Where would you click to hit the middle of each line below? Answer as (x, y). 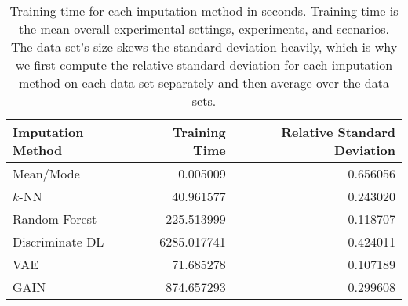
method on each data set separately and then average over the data (204, 83)
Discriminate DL (58, 241)
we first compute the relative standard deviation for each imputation (204, 65)
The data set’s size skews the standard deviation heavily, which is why (204, 47)
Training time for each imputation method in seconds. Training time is (204, 11)
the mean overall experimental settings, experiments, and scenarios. (204, 29)
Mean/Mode (46, 173)
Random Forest (55, 219)
